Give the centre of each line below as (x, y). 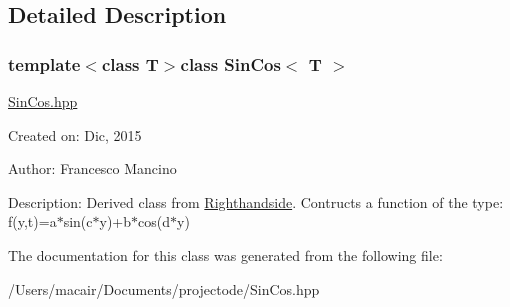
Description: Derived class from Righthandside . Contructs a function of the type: (256, 201)
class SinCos (230, 63)
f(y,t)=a (32, 221)
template (44, 63)
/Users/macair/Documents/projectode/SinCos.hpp (164, 288)
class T (130, 63)
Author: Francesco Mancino (92, 168)
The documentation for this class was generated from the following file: (225, 254)
